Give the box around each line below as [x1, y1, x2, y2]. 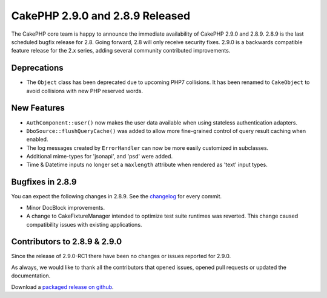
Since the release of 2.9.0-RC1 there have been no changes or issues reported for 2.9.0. [11, 253, 231, 260]
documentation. [11, 272, 51, 279]
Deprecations [11, 63, 64, 73]
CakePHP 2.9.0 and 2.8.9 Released [11, 9, 191, 22]
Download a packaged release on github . [11, 283, 114, 290]
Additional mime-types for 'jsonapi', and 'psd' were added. [26, 153, 173, 160]
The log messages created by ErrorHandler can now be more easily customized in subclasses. [26, 144, 269, 151]
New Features [11, 103, 65, 113]
